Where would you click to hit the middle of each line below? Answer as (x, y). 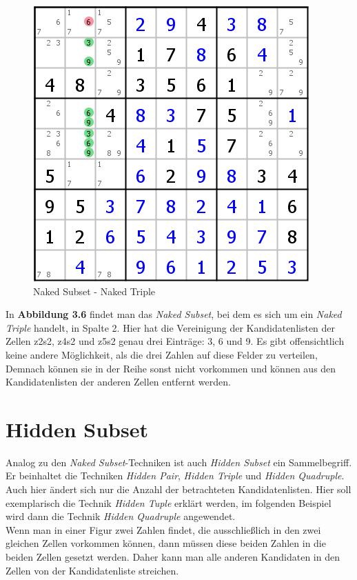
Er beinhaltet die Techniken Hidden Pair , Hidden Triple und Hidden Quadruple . (175, 476)
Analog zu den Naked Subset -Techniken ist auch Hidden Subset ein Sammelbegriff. (179, 462)
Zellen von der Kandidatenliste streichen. (92, 570)
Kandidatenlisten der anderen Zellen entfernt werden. (118, 382)
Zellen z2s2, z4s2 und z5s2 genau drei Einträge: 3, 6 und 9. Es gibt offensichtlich (175, 341)
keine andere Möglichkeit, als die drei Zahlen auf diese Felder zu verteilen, (162, 354)
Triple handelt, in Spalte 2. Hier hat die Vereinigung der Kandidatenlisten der (171, 327)
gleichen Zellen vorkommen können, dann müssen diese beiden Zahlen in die (166, 543)
